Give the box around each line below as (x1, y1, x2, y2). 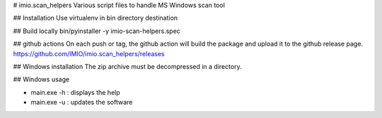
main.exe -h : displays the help (30, 88, 120, 96)
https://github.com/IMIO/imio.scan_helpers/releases (13, 49, 166, 58)
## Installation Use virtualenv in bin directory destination (13, 14, 178, 22)
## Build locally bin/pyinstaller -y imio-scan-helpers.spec (13, 27, 180, 35)
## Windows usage (13, 75, 70, 84)
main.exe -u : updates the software (30, 98, 133, 107)
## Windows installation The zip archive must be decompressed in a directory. (13, 62, 242, 70)
